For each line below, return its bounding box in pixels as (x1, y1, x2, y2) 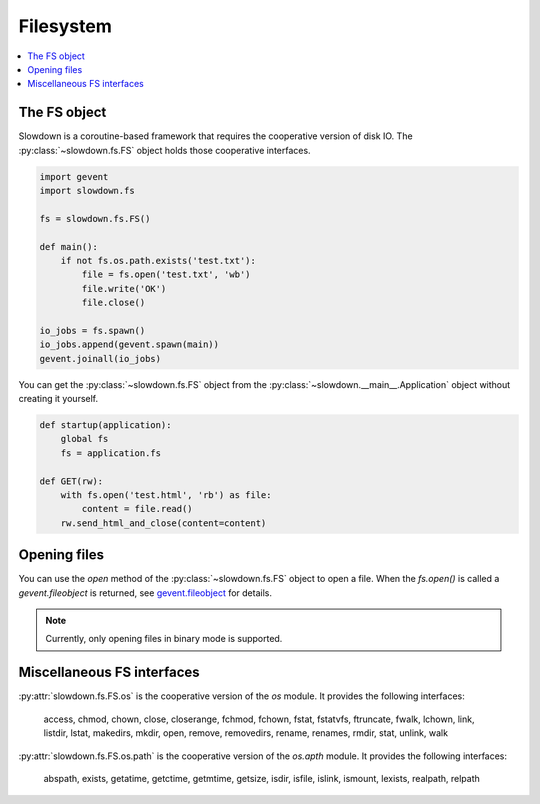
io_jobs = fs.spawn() (39, 325, 146, 336)
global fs (60, 433, 109, 445)
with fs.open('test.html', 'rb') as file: (60, 490, 272, 500)
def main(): (39, 241, 99, 252)
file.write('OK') (81, 283, 167, 294)
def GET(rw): (39, 475, 104, 487)
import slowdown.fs (39, 185, 135, 196)
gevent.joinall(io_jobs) (39, 353, 162, 364)
